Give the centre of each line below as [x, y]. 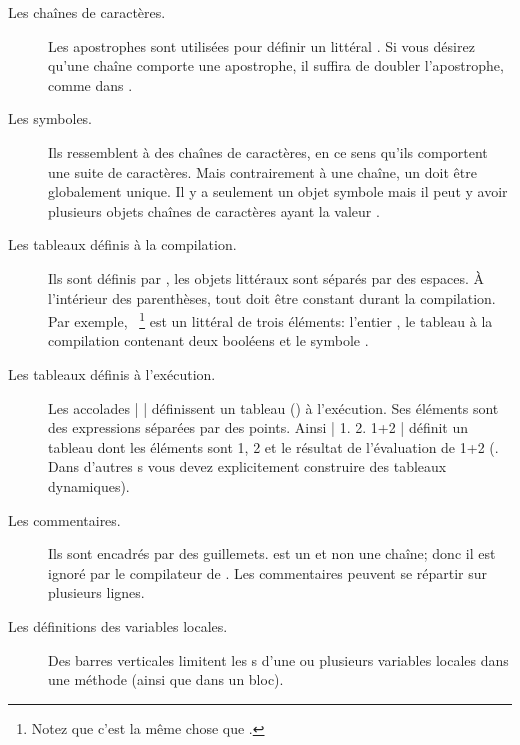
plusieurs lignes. [96, 592]
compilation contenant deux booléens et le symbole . [208, 340]
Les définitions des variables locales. [118, 625]
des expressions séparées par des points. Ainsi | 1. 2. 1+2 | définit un [258, 427]
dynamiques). [89, 485]
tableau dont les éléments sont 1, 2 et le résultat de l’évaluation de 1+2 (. [273, 446]
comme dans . [90, 84]
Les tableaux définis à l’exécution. [112, 373]
